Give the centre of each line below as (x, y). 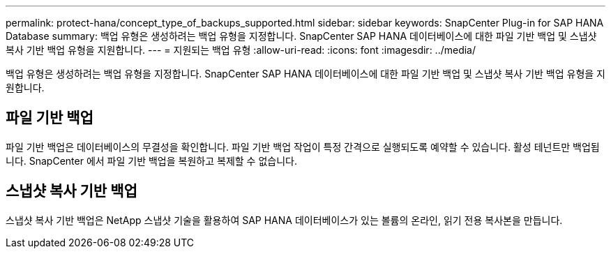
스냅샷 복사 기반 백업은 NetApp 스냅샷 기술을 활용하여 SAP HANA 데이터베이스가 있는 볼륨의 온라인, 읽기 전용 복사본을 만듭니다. (284, 220)
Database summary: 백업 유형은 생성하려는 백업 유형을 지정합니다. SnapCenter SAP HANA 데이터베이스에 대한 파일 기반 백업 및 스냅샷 (301, 36)
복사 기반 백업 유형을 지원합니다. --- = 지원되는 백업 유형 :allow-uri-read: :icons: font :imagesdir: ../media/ (241, 50)
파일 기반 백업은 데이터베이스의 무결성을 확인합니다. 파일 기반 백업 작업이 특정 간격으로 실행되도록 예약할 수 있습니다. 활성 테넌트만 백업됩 (303, 147)
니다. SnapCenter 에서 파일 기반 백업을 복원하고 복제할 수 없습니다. (151, 160)
